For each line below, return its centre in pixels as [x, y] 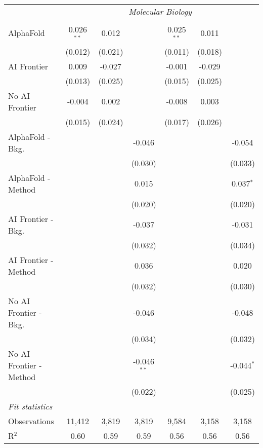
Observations [31, 421]
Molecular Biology [160, 11]
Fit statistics [30, 406]
